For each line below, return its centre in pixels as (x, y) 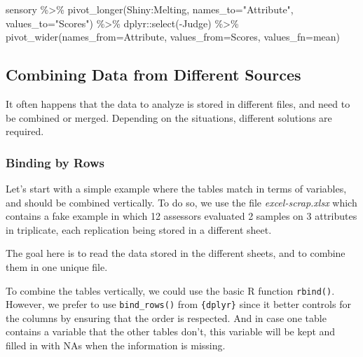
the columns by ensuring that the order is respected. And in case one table (166, 317)
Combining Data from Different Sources (153, 75)
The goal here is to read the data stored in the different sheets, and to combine (176, 253)
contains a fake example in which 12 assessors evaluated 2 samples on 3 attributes (181, 216)
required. (25, 131)
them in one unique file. (57, 266)
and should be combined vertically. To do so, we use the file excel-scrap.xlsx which (181, 202)
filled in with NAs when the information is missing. (116, 345)
